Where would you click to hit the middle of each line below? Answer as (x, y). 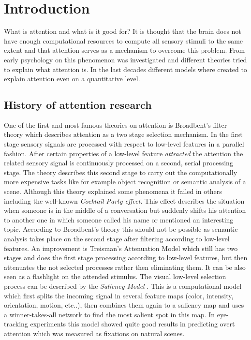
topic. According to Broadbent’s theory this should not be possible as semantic (121, 229)
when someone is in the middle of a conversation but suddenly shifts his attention (125, 210)
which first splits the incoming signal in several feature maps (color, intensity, (119, 295)
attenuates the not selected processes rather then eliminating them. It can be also (125, 267)
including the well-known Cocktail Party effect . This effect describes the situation (124, 200)
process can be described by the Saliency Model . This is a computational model (123, 286)
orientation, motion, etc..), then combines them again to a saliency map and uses (124, 305)
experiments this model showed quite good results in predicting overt (133, 324)
